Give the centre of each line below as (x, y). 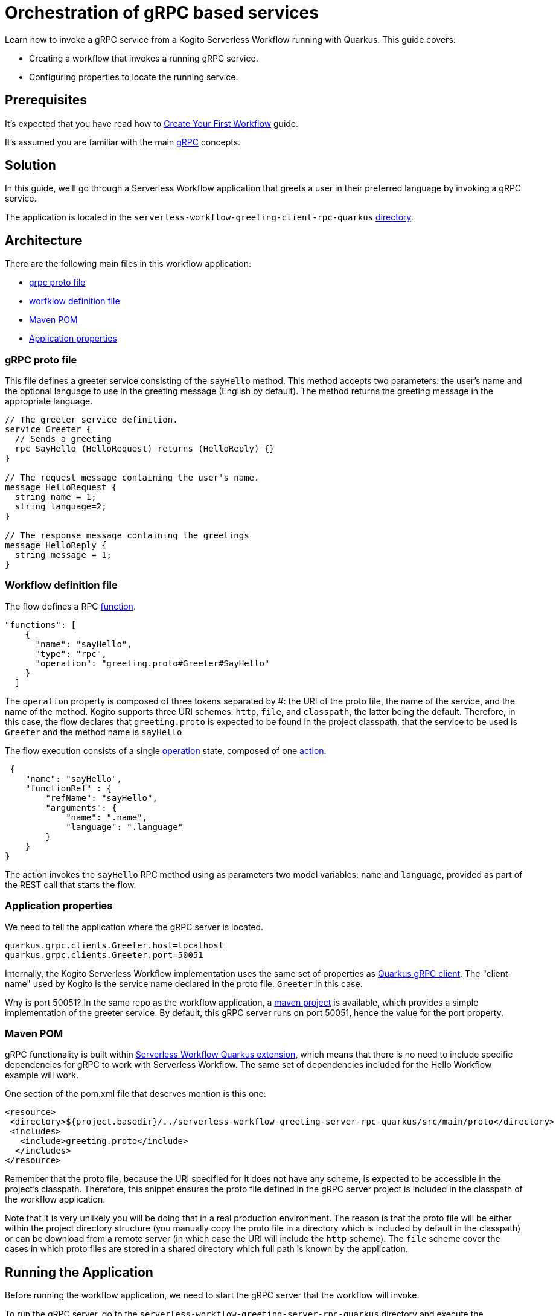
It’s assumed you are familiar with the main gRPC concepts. (123, 142)
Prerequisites (46, 100)
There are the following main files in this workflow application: (128, 264)
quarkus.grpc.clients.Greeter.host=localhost (114, 945)
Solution (30, 165)
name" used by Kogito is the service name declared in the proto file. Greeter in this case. (184, 983)
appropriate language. (49, 401)
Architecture (44, 240)
